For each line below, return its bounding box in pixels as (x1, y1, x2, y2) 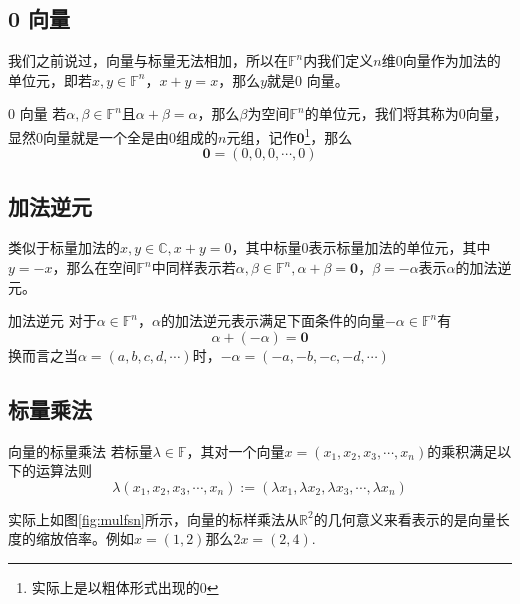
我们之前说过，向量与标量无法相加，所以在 (8, 50, 288, 71)
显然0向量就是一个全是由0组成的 (8, 126, 218, 147)
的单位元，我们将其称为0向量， (304, 103, 508, 124)
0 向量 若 (8, 103, 67, 124)
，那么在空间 (52, 257, 137, 278)
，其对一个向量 (186, 440, 285, 461)
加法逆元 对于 (8, 310, 97, 331)
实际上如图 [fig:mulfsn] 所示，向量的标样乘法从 (8, 508, 299, 529)
